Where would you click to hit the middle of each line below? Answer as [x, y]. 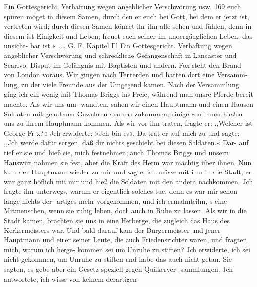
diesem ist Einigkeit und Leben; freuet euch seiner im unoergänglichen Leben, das [128, 35]
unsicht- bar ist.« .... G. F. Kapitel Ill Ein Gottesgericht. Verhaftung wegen [118, 45]
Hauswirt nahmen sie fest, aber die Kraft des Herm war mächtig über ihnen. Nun [128, 162]
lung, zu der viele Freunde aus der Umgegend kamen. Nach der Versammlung [122, 84]
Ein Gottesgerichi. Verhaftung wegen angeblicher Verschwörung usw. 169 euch [123, 6]
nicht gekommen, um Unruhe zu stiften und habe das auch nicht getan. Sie [118, 259]
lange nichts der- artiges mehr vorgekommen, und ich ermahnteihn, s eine [116, 201]
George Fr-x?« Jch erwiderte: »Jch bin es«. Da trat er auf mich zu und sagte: [122, 133]
